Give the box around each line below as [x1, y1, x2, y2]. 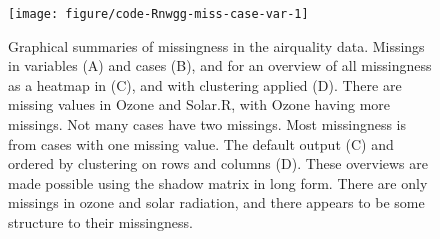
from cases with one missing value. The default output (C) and [8, 133, 394, 154]
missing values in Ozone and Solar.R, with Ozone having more [8, 94, 391, 115]
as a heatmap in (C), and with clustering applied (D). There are [8, 74, 402, 95]
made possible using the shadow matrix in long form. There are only [8, 172, 428, 193]
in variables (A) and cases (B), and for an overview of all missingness [8, 55, 432, 76]
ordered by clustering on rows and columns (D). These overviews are [8, 153, 428, 174]
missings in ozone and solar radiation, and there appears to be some [8, 192, 425, 213]
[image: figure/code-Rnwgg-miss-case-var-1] [8, 7, 309, 21]
